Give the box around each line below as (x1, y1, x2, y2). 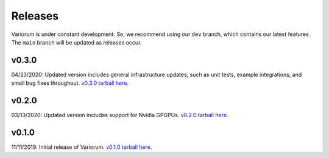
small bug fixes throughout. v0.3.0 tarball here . (11, 79, 129, 87)
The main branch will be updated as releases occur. (11, 38, 142, 46)
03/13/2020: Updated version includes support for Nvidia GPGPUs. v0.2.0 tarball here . (11, 112, 228, 119)
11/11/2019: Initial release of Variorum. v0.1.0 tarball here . (11, 143, 152, 151)
